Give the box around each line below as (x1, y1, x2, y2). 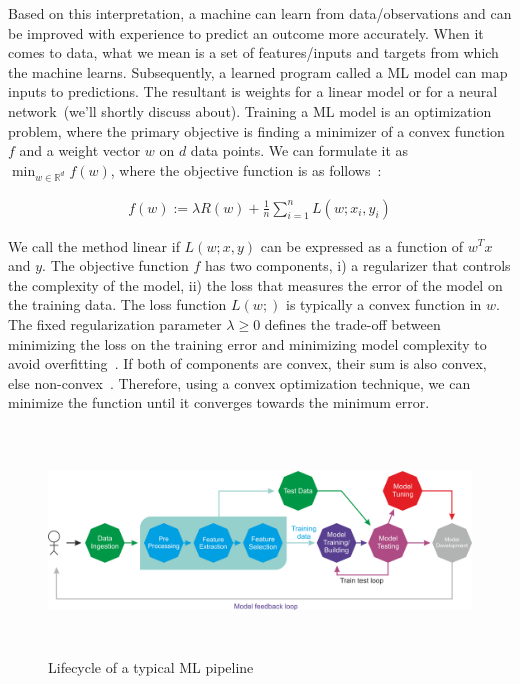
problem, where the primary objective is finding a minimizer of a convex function (8, 120, 505, 141)
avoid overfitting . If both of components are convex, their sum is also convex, (8, 353, 487, 374)
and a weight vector (19, 140, 141, 161)
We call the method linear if (8, 235, 180, 256)
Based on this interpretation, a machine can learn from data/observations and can (8, 3, 512, 23)
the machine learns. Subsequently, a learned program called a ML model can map (8, 61, 508, 82)
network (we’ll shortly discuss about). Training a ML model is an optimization (8, 100, 492, 121)
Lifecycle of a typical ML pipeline (48, 657, 254, 678)
